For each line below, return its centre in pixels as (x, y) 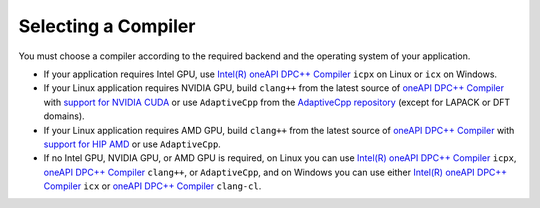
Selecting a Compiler (107, 26)
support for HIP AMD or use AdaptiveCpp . (132, 144)
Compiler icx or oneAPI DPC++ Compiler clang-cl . (152, 186)
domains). (64, 116)
